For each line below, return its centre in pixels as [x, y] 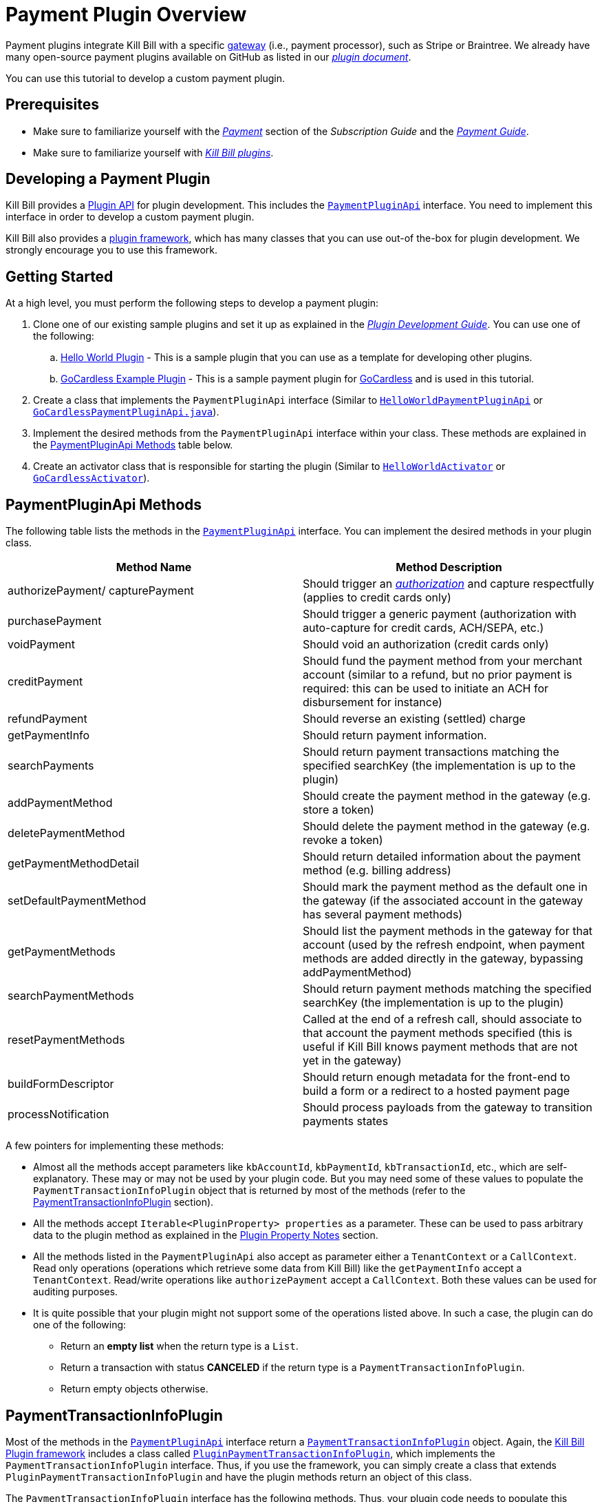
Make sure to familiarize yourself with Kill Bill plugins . [153, 152]
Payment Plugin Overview [126, 14]
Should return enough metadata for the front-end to [437, 1077]
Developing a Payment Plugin [108, 179]
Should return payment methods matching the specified [447, 989]
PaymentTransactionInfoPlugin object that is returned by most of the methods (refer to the [249, 1191]
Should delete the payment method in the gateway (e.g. [447, 826]
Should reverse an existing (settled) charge [414, 719]
